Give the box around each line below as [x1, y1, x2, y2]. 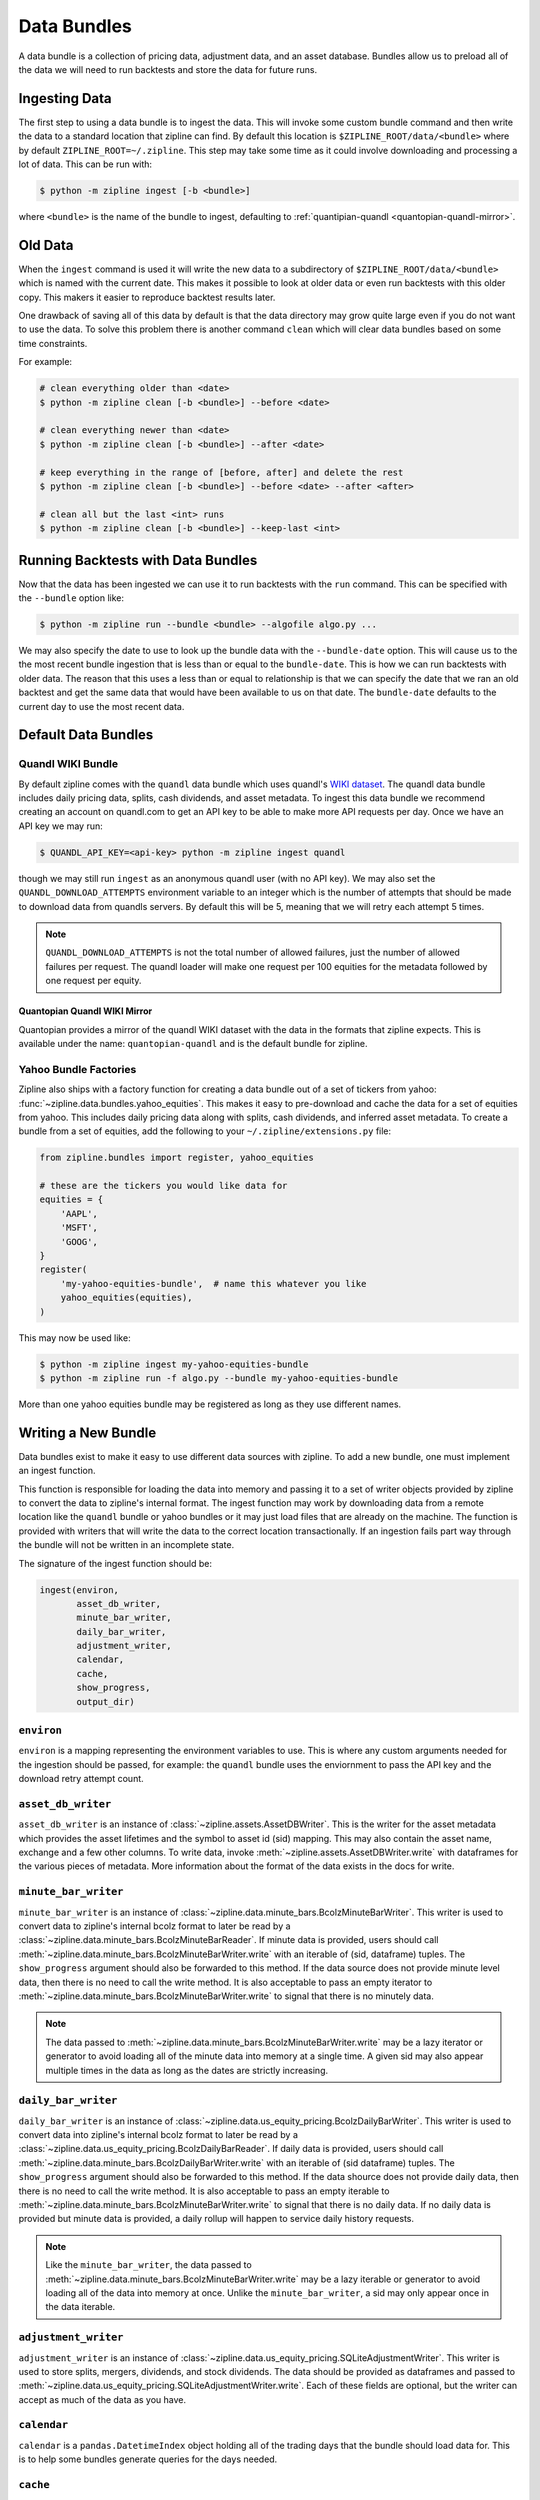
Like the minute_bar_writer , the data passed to [45, 2259, 252, 2271]
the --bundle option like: [18, 592, 125, 604]
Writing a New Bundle [18, 1424, 157, 1441]
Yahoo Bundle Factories [18, 1062, 137, 1076]
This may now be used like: [18, 1331, 131, 1344]
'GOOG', [60, 1236, 99, 1247]
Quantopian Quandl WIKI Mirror [18, 1005, 153, 1017]
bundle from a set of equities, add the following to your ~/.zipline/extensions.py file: [18, 1125, 392, 1137]
